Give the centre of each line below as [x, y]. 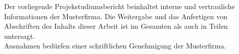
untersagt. [20, 36]
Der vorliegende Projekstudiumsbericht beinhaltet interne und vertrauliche [119, 6]
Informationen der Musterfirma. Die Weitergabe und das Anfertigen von [116, 16]
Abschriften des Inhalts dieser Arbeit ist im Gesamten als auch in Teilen [116, 26]
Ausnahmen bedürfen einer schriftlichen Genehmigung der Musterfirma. [115, 46]
